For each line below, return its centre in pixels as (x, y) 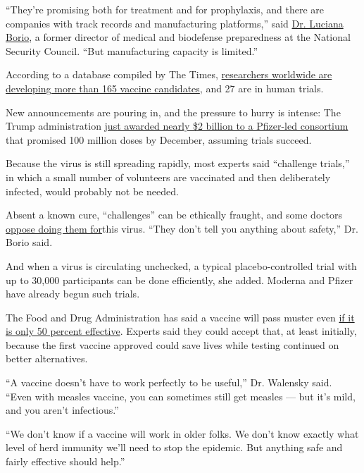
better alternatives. (47, 358)
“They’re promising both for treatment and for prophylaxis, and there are (165, 9)
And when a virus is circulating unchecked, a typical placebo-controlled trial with (181, 265)
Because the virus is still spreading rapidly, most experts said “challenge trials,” (178, 163)
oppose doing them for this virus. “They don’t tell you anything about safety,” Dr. (182, 228)
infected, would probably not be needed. (92, 191)
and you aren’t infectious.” (62, 410)
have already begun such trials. (73, 294)
